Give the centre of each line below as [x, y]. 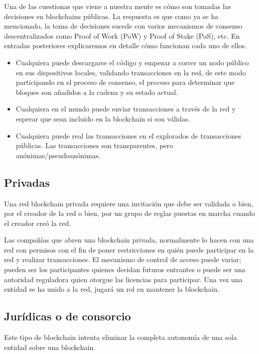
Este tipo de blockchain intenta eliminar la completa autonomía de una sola [120, 337]
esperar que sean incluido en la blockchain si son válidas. [103, 118]
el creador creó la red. [38, 223]
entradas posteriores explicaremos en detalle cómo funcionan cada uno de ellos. [125, 45]
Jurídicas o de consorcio [68, 316]
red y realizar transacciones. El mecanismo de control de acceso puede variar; [123, 259]
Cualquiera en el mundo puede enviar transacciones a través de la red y [126, 109]
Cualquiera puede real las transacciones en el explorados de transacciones [128, 135]
